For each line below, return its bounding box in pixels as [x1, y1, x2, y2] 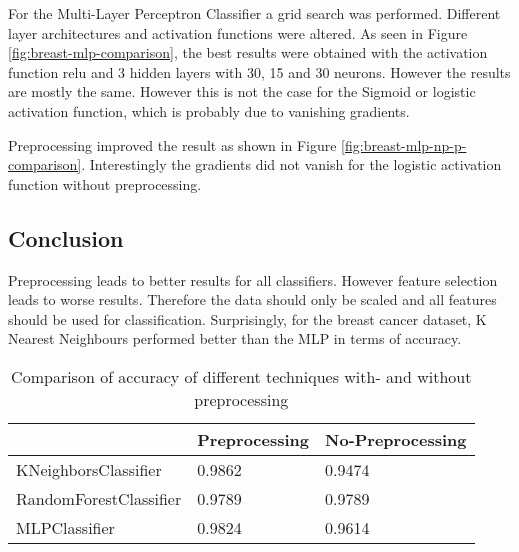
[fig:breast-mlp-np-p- [341, 134, 467, 155]
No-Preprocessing [325, 427, 467, 451]
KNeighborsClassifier [16, 457, 162, 481]
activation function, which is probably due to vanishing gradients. [8, 100, 410, 121]
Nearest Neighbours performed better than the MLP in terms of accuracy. [8, 328, 462, 349]
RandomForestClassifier [16, 486, 182, 510]
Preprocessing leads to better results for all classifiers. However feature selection [8, 269, 498, 290]
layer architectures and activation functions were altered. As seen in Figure [8, 22, 468, 43]
